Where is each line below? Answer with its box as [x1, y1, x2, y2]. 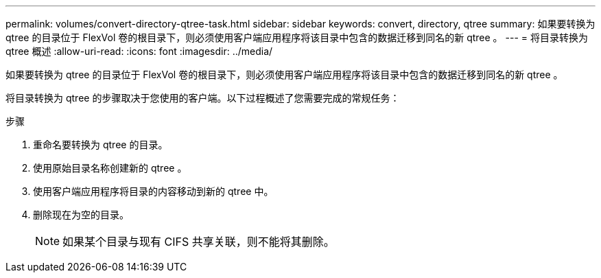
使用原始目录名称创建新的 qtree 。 [33, 162, 187, 174]
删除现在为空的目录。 [33, 209, 129, 220]
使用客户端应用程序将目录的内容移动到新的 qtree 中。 [33, 185, 274, 197]
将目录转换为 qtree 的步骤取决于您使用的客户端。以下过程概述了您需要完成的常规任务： [5, 92, 400, 104]
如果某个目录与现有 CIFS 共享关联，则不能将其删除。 [62, 235, 335, 248]
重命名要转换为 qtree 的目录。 [33, 139, 168, 150]
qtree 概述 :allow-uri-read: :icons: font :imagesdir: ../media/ [5, 45, 273, 57]
